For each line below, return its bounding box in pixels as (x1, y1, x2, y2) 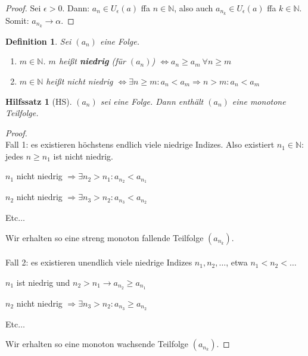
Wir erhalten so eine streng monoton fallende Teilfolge (5, 231, 204, 243)
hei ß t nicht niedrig (46, 74, 113, 87)
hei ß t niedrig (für (58, 55, 126, 67)
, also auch (174, 2, 213, 14)
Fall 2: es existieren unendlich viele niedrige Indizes (5, 256, 192, 268)
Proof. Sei (5, 2, 41, 14)
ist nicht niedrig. (53, 149, 113, 162)
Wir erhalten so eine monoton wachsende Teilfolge (5, 338, 189, 350)
